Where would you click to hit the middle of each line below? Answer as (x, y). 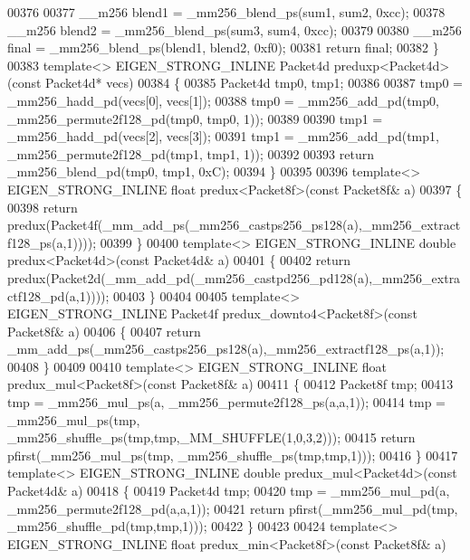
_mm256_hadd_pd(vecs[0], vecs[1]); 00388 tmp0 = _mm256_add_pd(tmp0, (223, 100)
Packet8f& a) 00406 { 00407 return (104, 331)
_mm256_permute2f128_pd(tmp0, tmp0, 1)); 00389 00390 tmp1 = (195, 118)
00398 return (43, 207)
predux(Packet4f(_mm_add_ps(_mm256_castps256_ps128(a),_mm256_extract (234, 225)
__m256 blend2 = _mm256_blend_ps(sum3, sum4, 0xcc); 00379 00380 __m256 (235, 29)
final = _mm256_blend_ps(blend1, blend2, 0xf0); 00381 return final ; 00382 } (223, 47)
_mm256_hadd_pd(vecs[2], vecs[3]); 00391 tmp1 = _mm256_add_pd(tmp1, (223, 136)
